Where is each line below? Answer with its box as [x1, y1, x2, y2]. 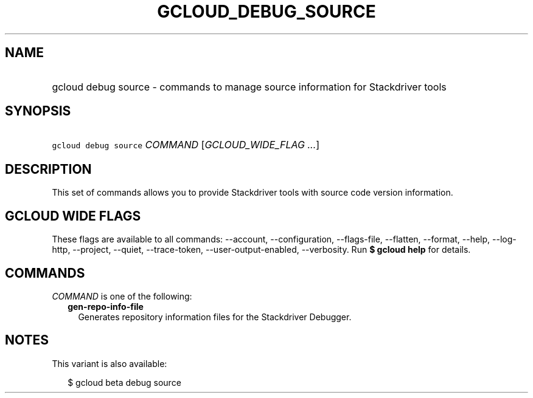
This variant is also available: [52, 358, 167, 369]
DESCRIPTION [5, 161, 92, 177]
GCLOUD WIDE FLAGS [5, 208, 141, 224]
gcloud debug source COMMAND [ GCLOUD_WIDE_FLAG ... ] [52, 139, 320, 151]
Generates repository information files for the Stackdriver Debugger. [78, 311, 352, 322]
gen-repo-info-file [68, 301, 144, 312]
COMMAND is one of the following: [52, 290, 192, 301]
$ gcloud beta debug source [68, 377, 181, 388]
